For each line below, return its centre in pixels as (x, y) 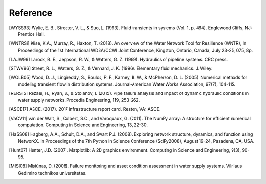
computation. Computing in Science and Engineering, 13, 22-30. (83, 125)
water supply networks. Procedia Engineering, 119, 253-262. (79, 100)
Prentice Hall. (32, 34)
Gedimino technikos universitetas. (52, 173)
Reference (31, 13)
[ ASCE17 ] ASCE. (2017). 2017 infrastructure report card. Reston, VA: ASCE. (85, 109)
